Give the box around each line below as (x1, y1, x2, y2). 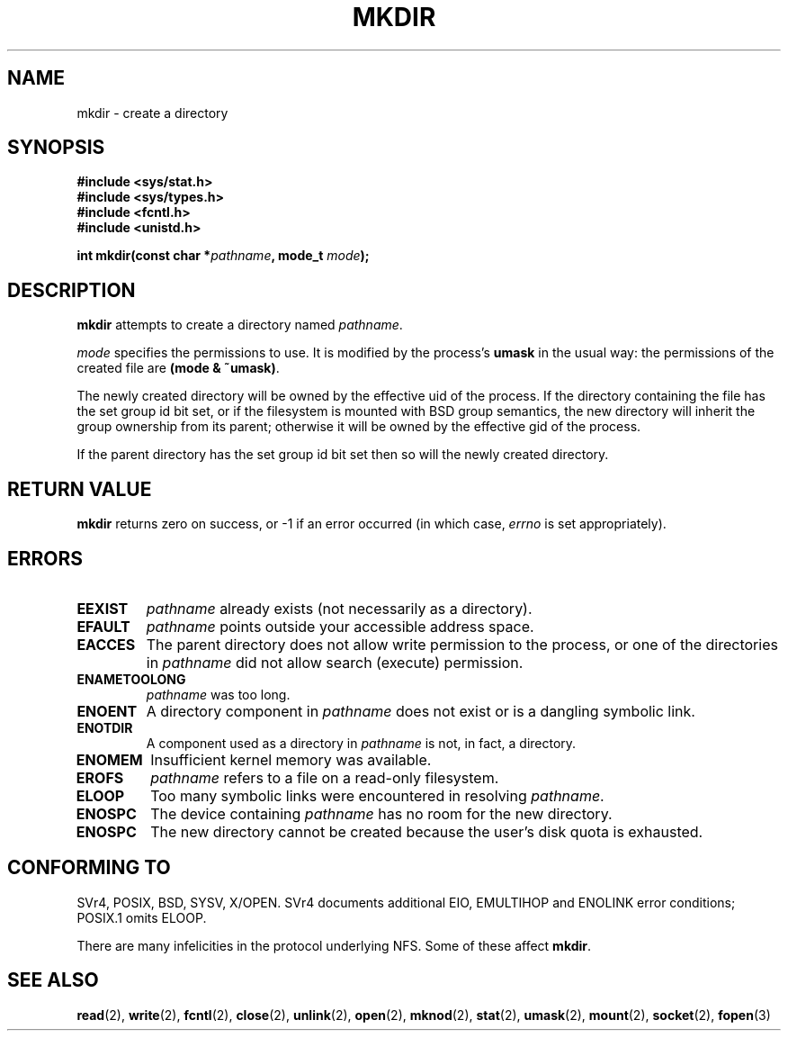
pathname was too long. (146, 686, 291, 702)
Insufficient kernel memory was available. (150, 750, 432, 769)
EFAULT (76, 617, 130, 636)
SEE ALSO (7, 969, 99, 992)
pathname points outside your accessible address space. (146, 617, 534, 636)
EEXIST (76, 599, 129, 618)
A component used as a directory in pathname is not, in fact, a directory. (146, 735, 577, 751)
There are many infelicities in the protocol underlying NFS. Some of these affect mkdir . (76, 937, 592, 953)
